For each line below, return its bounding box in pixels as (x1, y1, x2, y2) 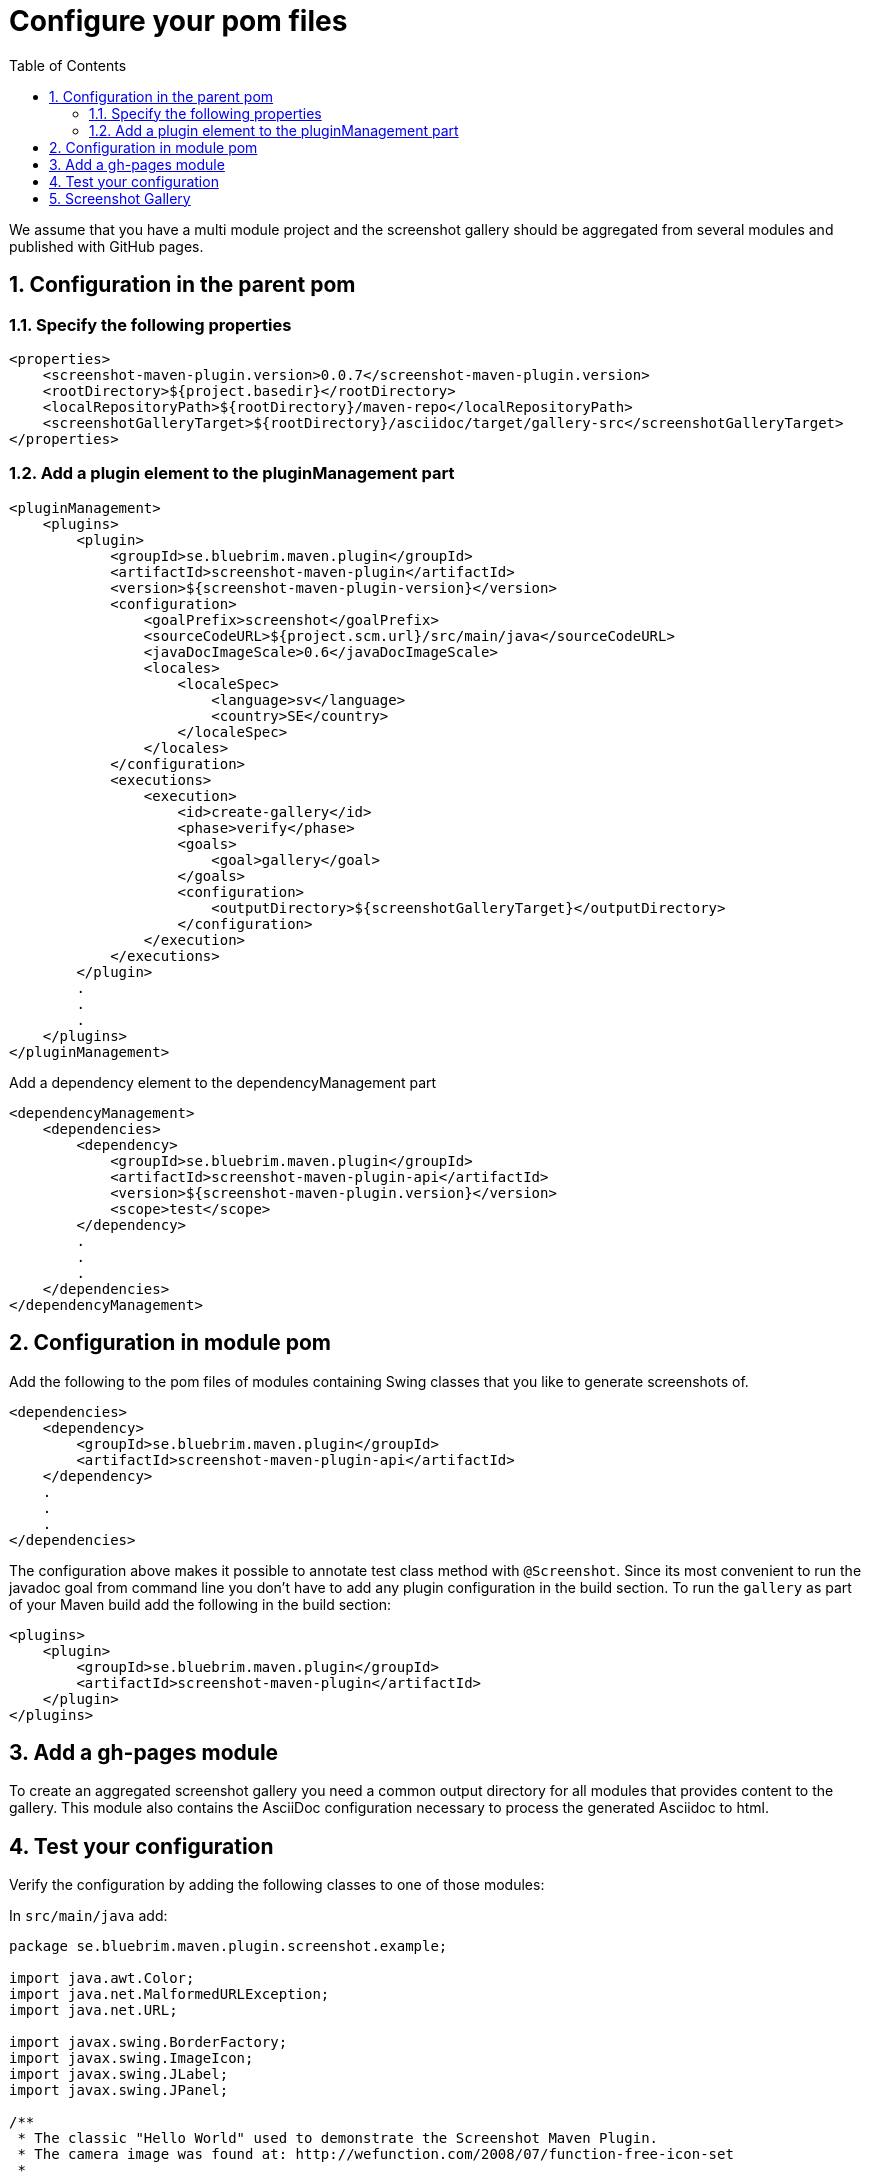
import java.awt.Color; (9, 1970, 195, 1987)
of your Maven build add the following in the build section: (9, 1595, 391, 1613)
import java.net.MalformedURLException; (9, 1986, 330, 2003)
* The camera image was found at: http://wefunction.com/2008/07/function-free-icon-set (17, 2146, 734, 2163)
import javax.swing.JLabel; (9, 2066, 229, 2083)
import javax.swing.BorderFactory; (9, 2034, 288, 2051)
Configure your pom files (9, 4, 348, 38)
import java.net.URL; (9, 2002, 178, 2019)
